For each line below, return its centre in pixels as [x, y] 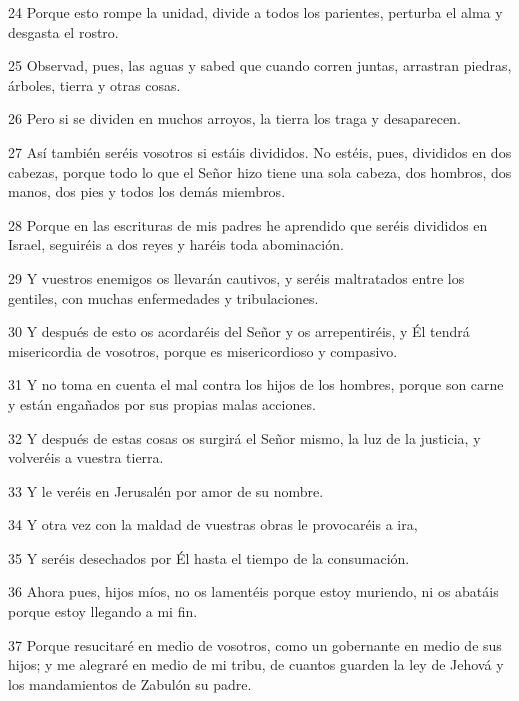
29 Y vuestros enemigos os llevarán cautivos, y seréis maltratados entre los [236, 277]
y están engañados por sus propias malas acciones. [162, 403]
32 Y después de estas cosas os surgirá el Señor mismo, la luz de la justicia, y [244, 437]
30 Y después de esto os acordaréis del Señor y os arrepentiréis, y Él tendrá [239, 331]
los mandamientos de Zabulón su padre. [130, 683]
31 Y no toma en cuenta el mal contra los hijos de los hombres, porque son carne [256, 384]
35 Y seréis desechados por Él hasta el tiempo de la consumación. [209, 557]
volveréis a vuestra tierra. [86, 457]
